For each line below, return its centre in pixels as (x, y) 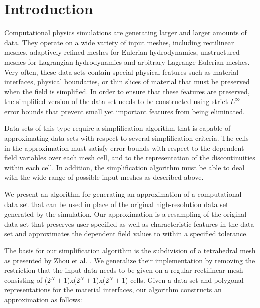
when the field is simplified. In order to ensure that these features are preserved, (127, 91)
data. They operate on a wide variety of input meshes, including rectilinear (119, 42)
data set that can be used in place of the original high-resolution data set (116, 204)
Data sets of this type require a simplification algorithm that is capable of (117, 128)
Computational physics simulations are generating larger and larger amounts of (125, 32)
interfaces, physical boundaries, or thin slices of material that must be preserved (127, 82)
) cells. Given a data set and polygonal (185, 280)
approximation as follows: (43, 299)
